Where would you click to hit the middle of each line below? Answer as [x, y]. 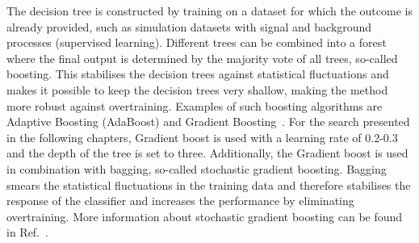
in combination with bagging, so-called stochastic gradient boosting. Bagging [197, 168]
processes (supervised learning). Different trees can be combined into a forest [197, 42]
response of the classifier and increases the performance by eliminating [180, 201]
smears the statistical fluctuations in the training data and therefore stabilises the [209, 184]
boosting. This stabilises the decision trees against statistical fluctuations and [198, 74]
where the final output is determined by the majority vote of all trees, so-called [202, 58]
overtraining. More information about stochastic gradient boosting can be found [205, 216]
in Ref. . [27, 232]
